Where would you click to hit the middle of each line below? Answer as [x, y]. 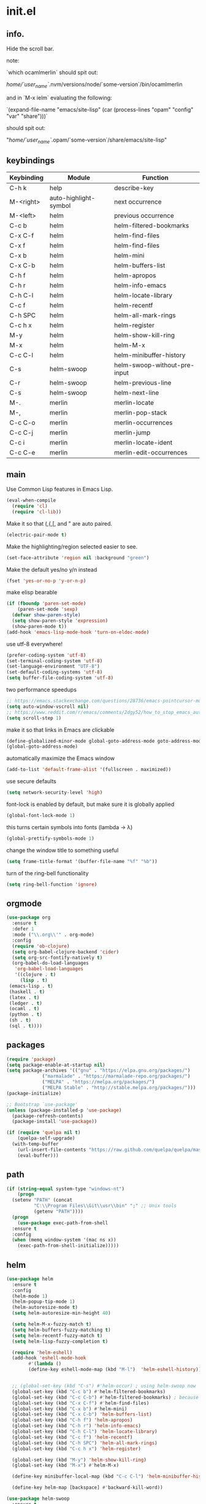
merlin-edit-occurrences [151, 453]
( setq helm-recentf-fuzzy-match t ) [57, 1335]
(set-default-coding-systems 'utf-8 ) [55, 672]
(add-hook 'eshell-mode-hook [49, 1358]
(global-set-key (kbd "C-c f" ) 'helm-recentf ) [72, 1437]
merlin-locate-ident [143, 443]
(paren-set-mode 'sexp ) [48, 609]
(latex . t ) [24, 997]
